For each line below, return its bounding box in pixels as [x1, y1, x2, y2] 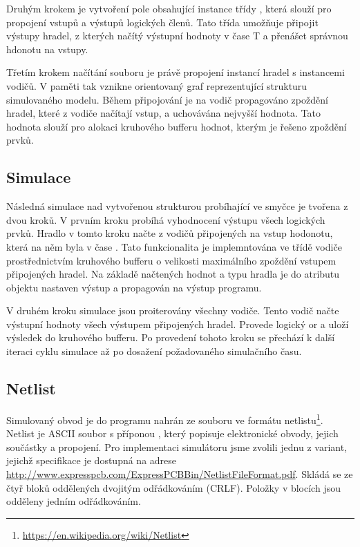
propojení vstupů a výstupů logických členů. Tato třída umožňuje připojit [6, 15, 319, 29]
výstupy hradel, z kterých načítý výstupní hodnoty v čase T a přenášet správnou [6, 28, 348, 43]
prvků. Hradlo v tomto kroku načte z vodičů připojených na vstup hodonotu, [6, 226, 333, 240]
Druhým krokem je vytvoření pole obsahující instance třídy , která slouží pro [6, 1, 332, 15]
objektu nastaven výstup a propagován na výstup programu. [6, 280, 262, 294]
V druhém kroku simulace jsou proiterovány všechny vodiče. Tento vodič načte [6, 303, 339, 318]
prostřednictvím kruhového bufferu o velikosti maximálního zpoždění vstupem [6, 253, 337, 267]
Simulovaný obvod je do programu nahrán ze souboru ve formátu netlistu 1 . [6, 410, 323, 427]
